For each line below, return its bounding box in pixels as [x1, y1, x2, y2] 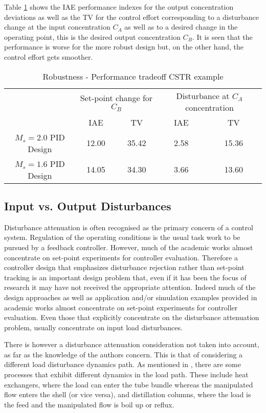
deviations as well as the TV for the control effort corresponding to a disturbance [4, 11, 259, 22]
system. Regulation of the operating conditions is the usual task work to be [4, 232, 240, 242]
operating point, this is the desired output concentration [4, 31, 181, 42]
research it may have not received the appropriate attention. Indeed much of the [4, 282, 256, 293]
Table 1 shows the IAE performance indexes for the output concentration [4, 2, 234, 12]
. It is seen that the [192, 31, 253, 42]
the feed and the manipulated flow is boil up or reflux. [4, 399, 174, 409]
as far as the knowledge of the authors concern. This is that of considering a [4, 349, 243, 359]
